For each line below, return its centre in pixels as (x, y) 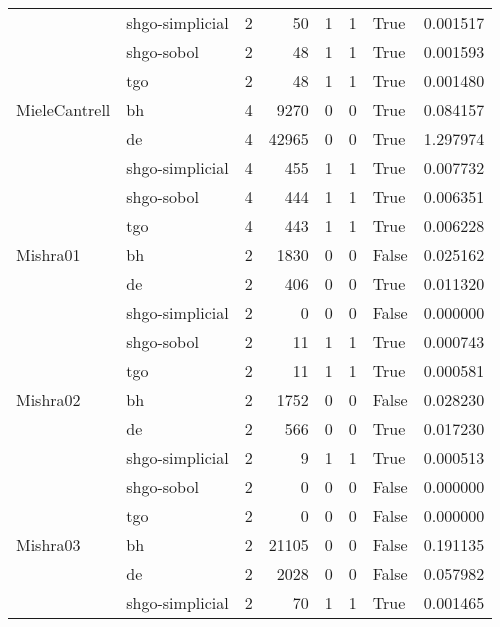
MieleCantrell (63, 109)
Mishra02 (48, 399)
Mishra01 (48, 254)
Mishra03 (48, 544)
